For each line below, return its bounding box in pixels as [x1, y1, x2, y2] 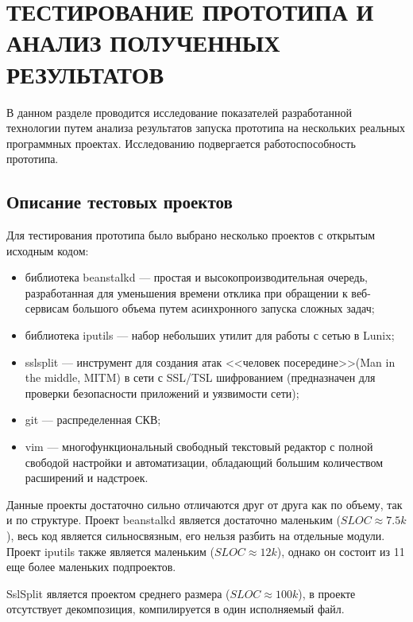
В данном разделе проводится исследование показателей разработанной [6, 103, 352, 120]
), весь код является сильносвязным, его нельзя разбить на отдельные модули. [6, 527, 385, 543]
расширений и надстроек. [25, 469, 149, 486]
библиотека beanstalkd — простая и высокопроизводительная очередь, [25, 269, 369, 286]
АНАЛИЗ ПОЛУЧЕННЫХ [6, 26, 280, 59]
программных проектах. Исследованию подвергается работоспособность [6, 134, 356, 151]
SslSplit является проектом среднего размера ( [6, 585, 230, 601]
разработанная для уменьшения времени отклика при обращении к [25, 284, 348, 301]
